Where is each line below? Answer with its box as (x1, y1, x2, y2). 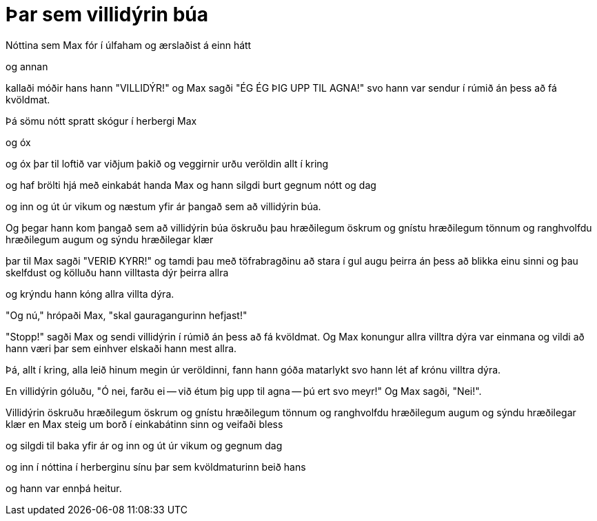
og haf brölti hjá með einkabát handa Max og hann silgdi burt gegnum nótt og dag (6, 178, 376, 191)
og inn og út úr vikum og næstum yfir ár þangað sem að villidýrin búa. (6, 200, 321, 212)
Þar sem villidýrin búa (6, 3, 209, 26)
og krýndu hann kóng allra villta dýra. (6, 287, 174, 300)
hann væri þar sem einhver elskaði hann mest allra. (6, 342, 237, 354)
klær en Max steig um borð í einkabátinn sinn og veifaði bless (6, 418, 283, 430)
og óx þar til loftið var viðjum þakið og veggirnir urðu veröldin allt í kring (6, 157, 329, 170)
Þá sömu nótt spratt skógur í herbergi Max (6, 114, 197, 127)
